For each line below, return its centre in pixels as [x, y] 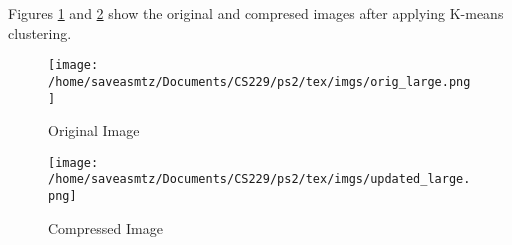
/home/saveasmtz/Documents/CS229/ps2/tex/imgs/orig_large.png [259, 81]
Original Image [94, 130]
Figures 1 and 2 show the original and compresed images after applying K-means [256, 13]
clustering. [40, 32]
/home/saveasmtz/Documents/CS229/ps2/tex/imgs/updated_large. [259, 179]
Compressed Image [105, 227]
